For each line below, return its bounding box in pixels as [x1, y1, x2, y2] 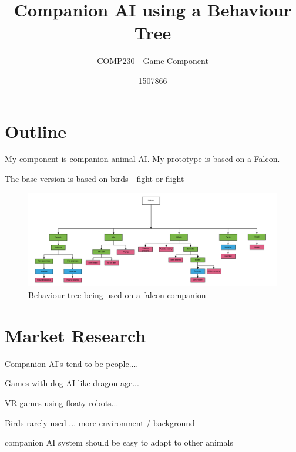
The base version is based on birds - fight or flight [5, 173, 184, 185]
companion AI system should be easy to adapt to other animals [5, 436, 233, 448]
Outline [5, 119, 67, 143]
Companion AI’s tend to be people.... [5, 357, 139, 369]
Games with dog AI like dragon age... [5, 377, 139, 389]
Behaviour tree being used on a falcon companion [28, 289, 206, 301]
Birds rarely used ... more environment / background [5, 416, 195, 429]
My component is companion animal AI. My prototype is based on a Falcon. [5, 153, 280, 165]
